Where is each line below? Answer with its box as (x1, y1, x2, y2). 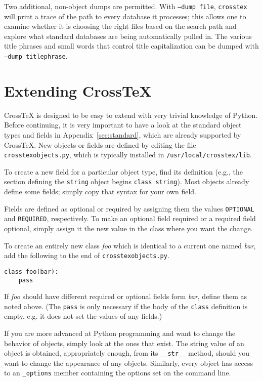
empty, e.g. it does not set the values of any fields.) (4, 311, 162, 321)
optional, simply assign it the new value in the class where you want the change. (4, 223, 253, 233)
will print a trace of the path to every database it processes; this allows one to (4, 11, 246, 21)
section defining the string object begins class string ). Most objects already (4, 176, 249, 187)
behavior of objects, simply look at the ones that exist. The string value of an (4, 337, 244, 348)
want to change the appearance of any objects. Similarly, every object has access (4, 357, 253, 368)
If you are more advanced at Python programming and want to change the (4, 328, 236, 338)
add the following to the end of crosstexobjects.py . (4, 250, 169, 261)
